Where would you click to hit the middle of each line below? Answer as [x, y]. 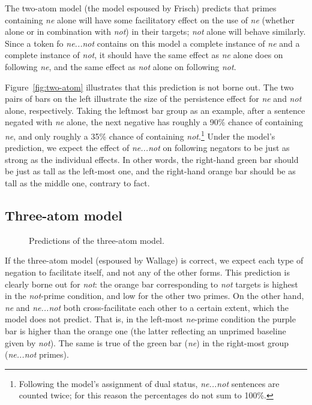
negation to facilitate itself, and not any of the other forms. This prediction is [147, 272]
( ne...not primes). [37, 354]
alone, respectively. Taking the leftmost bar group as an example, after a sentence [155, 110]
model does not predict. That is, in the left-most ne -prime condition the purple [150, 319]
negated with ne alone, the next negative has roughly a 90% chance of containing [154, 122]
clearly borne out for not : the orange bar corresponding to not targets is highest [151, 284]
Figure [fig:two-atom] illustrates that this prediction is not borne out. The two [149, 87]
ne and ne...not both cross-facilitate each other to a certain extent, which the [147, 307]
